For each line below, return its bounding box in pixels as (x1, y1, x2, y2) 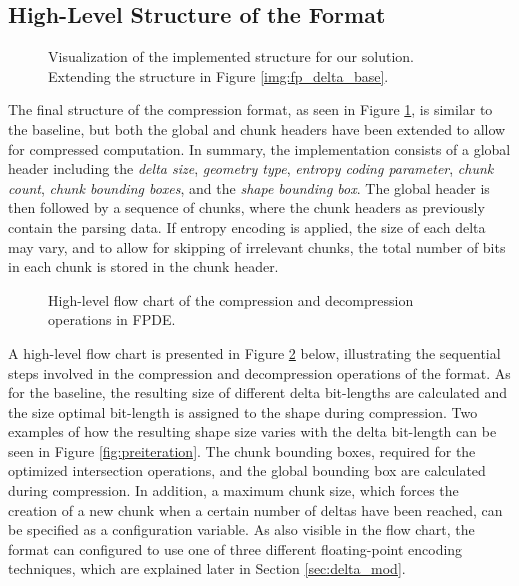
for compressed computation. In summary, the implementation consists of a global (8, 138, 511, 159)
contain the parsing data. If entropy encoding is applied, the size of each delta (8, 216, 486, 237)
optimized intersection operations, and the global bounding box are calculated (8, 460, 486, 481)
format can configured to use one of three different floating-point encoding (8, 538, 463, 559)
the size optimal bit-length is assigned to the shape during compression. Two (8, 401, 478, 422)
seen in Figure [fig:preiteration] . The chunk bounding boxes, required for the (8, 440, 476, 461)
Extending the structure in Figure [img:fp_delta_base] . (48, 65, 389, 86)
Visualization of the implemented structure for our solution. (48, 46, 414, 67)
